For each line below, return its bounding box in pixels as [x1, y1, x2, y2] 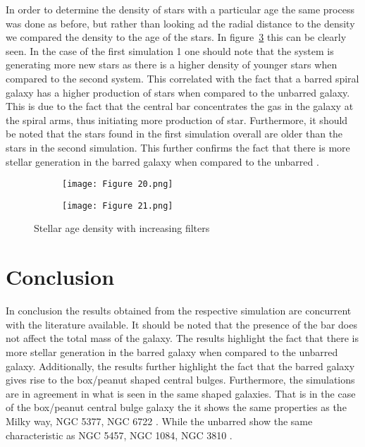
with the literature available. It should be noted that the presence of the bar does [6, 317, 357, 331]
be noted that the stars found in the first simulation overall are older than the [6, 126, 343, 141]
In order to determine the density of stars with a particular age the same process [6, 2, 354, 16]
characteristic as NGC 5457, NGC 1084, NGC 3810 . [6, 427, 233, 442]
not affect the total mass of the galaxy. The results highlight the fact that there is [6, 331, 359, 345]
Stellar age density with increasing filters [34, 221, 210, 235]
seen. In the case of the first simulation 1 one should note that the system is [6, 43, 334, 58]
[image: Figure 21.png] [62, 200, 173, 211]
